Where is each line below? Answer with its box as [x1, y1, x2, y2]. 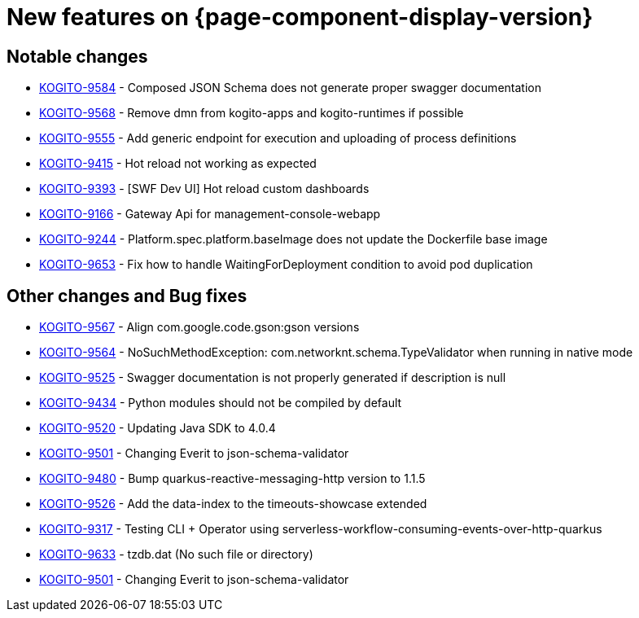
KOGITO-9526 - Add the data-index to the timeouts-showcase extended [39, 497, 427, 511]
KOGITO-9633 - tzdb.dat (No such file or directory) [39, 547, 313, 562]
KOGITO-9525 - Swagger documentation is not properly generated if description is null [39, 370, 506, 385]
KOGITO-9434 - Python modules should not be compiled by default [39, 396, 402, 410]
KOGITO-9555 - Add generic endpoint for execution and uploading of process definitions [39, 131, 517, 146]
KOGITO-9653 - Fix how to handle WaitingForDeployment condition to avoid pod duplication [39, 257, 533, 272]
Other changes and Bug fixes [7, 285, 247, 306]
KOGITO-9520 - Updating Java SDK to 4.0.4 [39, 421, 276, 436]
